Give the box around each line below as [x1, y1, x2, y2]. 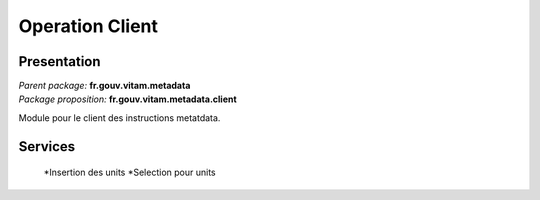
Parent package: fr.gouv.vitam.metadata [18, 80, 191, 92]
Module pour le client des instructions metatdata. [18, 111, 221, 124]
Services [18, 138, 76, 155]
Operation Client [18, 15, 159, 37]
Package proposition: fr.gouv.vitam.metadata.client [18, 93, 237, 105]
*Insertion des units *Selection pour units [43, 166, 216, 179]
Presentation [18, 53, 101, 70]
